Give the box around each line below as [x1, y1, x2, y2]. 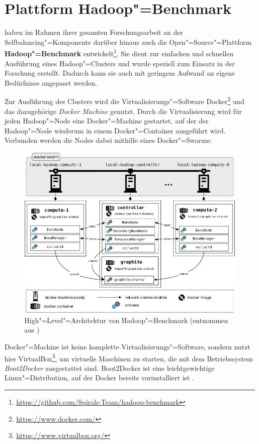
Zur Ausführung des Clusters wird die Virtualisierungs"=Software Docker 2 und [4, 95, 245, 106]
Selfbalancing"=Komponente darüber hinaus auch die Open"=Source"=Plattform [4, 36, 252, 47]
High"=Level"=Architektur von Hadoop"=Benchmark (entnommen [24, 315, 228, 325]
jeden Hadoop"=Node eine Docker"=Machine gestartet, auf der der [4, 115, 209, 126]
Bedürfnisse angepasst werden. [4, 77, 97, 88]
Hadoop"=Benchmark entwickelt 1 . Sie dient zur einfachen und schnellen [4, 47, 234, 58]
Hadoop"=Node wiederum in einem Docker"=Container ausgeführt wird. [4, 125, 226, 135]
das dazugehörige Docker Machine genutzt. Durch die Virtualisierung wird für [4, 106, 242, 116]
